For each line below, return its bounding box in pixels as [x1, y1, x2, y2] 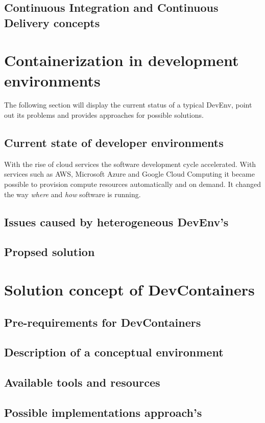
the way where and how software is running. [4, 188, 141, 199]
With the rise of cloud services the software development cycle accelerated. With [4, 158, 256, 169]
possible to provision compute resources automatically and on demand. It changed [4, 179, 261, 189]
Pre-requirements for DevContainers [4, 314, 201, 330]
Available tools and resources [4, 374, 160, 390]
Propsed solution [4, 244, 95, 260]
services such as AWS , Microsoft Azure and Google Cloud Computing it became [4, 168, 255, 179]
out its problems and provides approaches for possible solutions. [4, 110, 204, 120]
